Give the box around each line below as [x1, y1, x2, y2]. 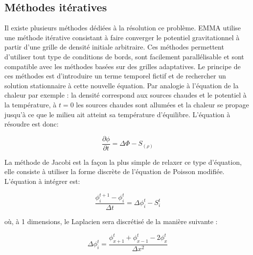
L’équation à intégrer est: [4, 176, 80, 186]
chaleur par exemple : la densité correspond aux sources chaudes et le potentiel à [4, 90, 247, 100]
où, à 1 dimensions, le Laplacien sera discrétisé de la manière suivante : [4, 216, 218, 226]
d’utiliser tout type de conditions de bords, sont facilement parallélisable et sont [4, 51, 244, 61]
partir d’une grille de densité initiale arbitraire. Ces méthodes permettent [4, 42, 224, 52]
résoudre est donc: [4, 119, 59, 129]
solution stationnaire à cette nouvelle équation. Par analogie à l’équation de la [4, 80, 239, 90]
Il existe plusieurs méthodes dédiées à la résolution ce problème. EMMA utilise [4, 23, 241, 33]
